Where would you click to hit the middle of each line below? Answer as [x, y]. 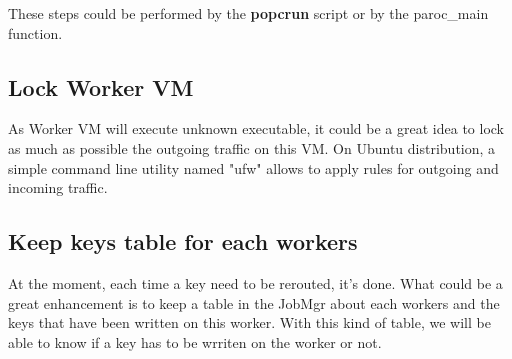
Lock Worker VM [101, 86]
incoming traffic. [58, 187]
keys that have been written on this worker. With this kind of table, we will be [249, 322]
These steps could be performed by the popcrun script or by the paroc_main [248, 13]
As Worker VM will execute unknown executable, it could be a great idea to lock [256, 128]
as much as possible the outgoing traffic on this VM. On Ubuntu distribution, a [252, 147]
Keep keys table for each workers [183, 241]
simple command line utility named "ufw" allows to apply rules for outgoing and [253, 167]
